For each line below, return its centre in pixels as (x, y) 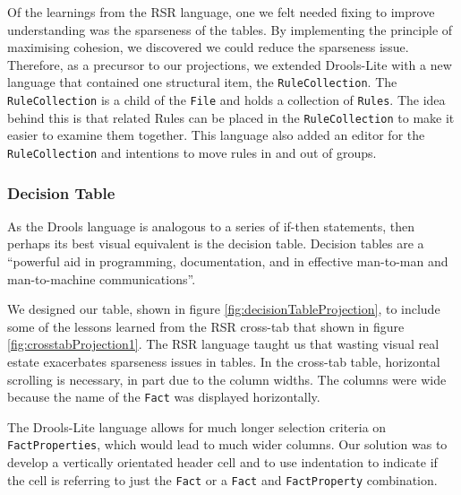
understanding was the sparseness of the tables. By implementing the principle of (230, 29)
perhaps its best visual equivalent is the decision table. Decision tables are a (216, 243)
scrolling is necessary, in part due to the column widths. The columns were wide (227, 379)
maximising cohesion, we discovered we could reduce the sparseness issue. (208, 47)
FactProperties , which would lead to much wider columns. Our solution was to (227, 444)
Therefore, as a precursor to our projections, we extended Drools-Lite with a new (230, 64)
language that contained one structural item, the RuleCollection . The (202, 82)
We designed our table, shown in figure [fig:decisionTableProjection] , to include (224, 309)
